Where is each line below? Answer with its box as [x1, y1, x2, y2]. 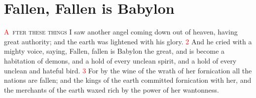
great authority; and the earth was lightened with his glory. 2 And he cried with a [4, 36, 252, 46]
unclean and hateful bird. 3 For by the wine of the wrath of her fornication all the [4, 65, 252, 75]
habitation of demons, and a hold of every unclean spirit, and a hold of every [4, 55, 237, 65]
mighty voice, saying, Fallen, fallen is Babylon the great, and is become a [4, 46, 225, 56]
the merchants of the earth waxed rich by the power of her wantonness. [4, 84, 219, 95]
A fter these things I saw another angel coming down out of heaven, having [4, 27, 238, 37]
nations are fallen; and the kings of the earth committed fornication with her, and [4, 75, 252, 85]
